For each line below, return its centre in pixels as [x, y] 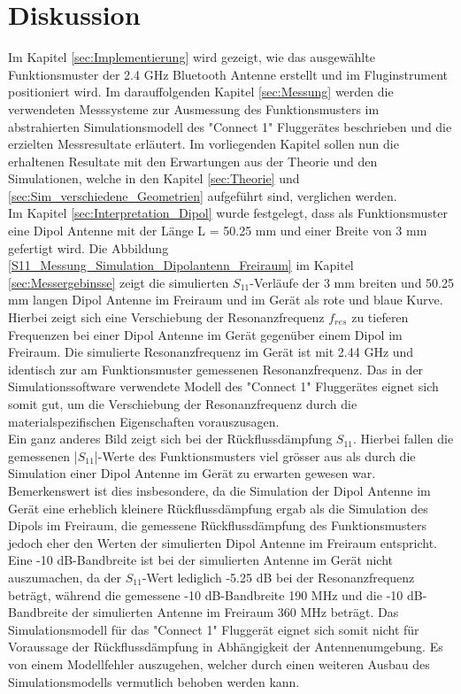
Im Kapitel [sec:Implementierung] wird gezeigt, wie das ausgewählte [192, 57]
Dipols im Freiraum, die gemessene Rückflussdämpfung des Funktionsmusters [217, 525]
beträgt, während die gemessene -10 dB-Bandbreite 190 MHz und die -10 [206, 594]
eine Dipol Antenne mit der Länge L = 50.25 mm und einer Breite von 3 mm [218, 231]
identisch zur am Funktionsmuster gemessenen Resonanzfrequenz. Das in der [216, 369]
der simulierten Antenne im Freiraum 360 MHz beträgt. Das [235, 612]
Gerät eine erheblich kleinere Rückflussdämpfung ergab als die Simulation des [218, 508]
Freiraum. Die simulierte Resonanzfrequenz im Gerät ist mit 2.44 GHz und [211, 352]
